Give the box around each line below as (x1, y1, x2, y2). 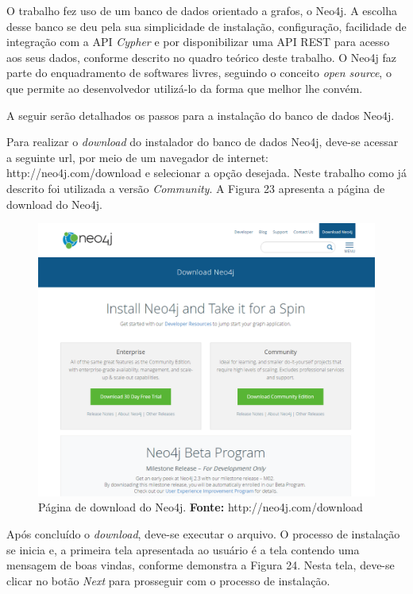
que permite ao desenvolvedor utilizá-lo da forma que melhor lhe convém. (6, 79, 363, 96)
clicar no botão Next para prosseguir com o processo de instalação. (6, 572, 330, 588)
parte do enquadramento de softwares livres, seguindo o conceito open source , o (6, 64, 392, 81)
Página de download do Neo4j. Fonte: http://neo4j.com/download (38, 499, 363, 515)
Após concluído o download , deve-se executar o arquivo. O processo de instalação (6, 525, 400, 542)
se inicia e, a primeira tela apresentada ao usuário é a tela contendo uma (6, 541, 360, 557)
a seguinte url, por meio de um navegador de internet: (6, 148, 269, 165)
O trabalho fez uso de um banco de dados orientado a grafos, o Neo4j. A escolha (6, 2, 397, 18)
